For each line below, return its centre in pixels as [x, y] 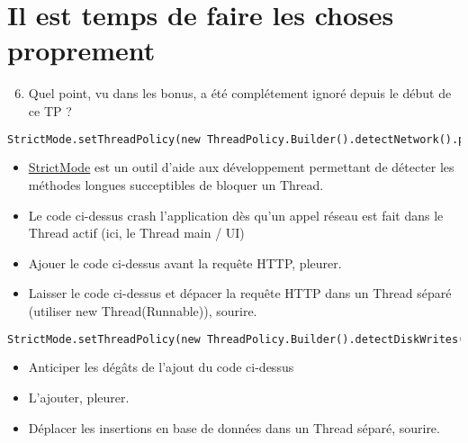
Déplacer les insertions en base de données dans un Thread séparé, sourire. [234, 427]
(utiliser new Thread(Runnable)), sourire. [143, 310]
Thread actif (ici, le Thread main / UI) [136, 233]
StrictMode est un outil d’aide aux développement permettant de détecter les [241, 167]
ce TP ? [50, 110]
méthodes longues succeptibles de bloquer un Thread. [176, 184]
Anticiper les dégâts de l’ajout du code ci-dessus [161, 367]
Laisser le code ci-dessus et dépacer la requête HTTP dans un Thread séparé [240, 293]
